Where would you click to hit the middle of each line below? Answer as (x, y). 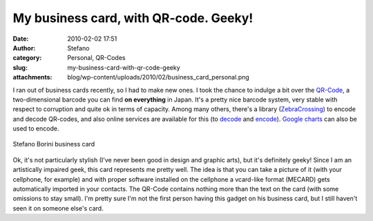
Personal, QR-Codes (96, 58)
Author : (24, 48)
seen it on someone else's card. (58, 208)
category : (27, 58)
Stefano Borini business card (54, 144)
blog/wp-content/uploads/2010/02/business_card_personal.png (159, 77)
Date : (21, 39)
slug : (20, 67)
